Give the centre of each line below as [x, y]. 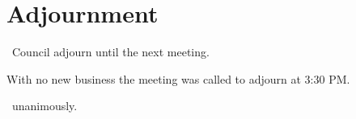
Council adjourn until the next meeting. [110, 52]
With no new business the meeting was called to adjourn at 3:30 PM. [178, 78]
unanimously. [44, 106]
